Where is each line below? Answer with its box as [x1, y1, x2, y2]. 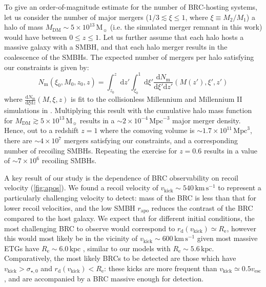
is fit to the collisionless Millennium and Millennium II [71, 94, 242, 104]
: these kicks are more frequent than [104, 263, 217, 273]
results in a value [203, 145, 257, 156]
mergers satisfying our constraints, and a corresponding [64, 135, 238, 146]
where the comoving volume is [100, 125, 195, 136]
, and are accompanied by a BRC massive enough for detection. [4, 273, 204, 284]
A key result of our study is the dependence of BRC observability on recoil [4, 172, 239, 183]
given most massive [197, 233, 258, 244]
